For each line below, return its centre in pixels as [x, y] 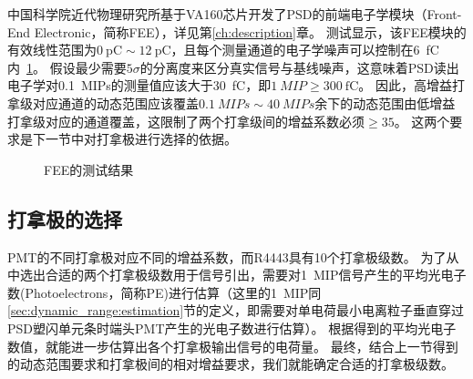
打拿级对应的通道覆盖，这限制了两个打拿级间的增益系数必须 [186, 121]
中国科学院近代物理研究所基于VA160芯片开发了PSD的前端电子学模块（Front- [235, 14]
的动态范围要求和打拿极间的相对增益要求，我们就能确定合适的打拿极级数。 [231, 364]
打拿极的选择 [65, 218]
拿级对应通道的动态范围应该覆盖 [103, 102]
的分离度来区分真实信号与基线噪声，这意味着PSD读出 [299, 67]
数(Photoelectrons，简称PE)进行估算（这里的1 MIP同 [165, 292]
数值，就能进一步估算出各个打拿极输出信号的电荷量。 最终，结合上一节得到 [233, 346]
